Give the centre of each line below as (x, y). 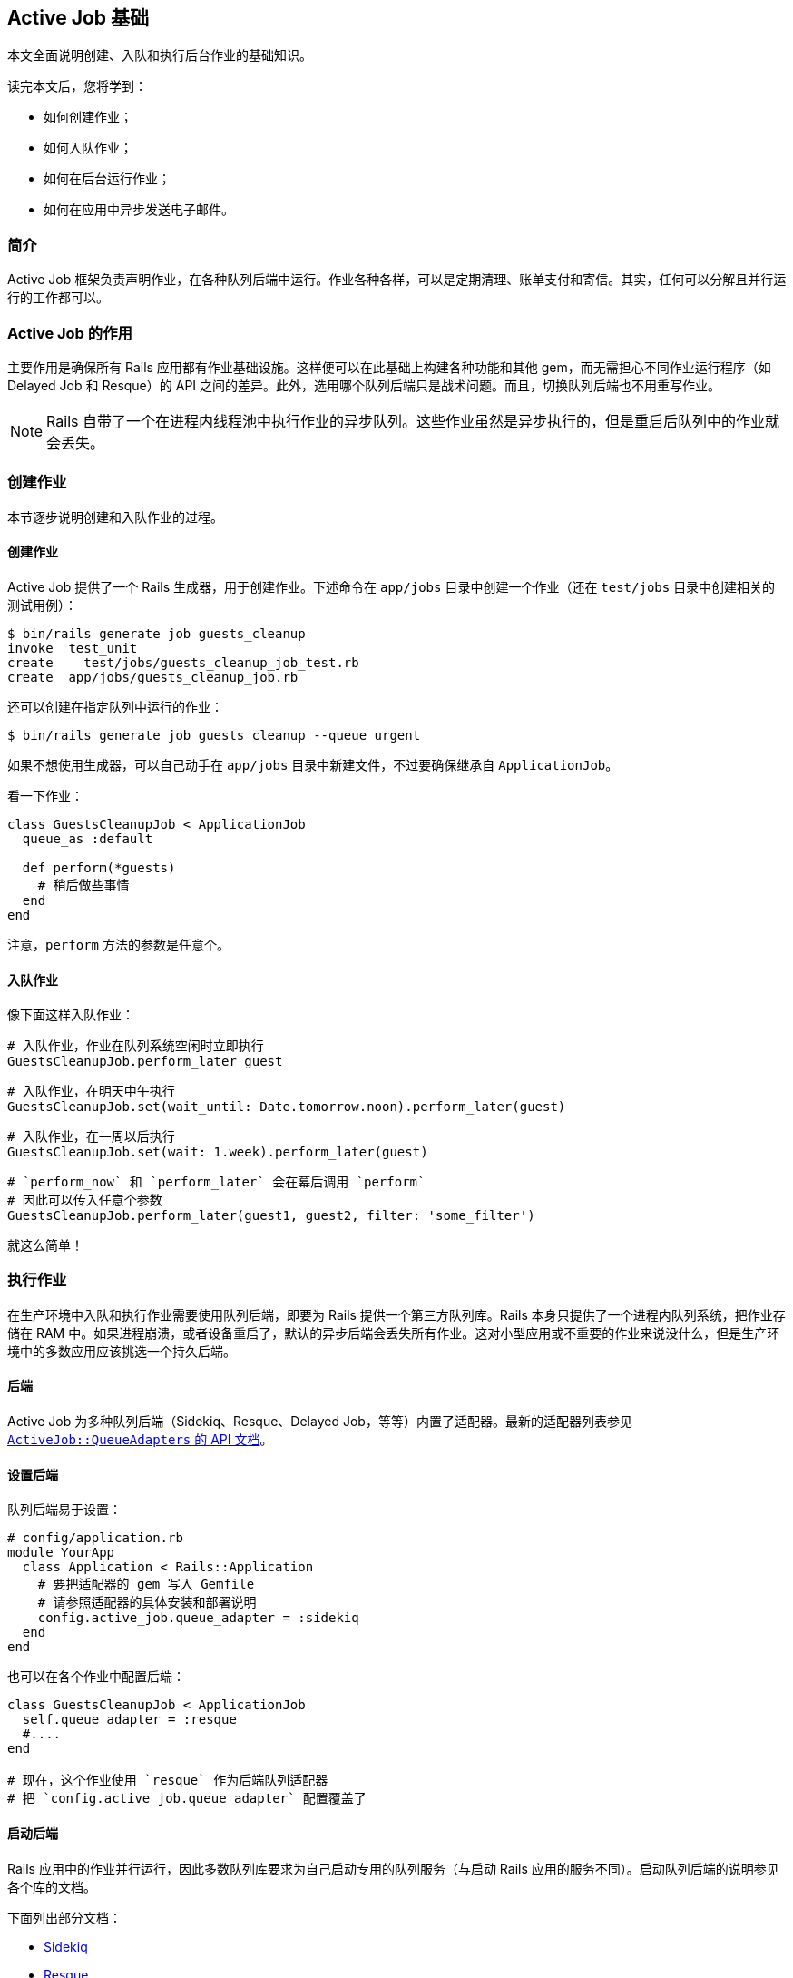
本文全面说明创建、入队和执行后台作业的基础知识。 (160, 55)
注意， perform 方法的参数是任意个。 (118, 944)
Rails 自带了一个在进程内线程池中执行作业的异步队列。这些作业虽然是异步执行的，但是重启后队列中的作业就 (413, 421)
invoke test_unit (73, 648)
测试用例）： (42, 605)
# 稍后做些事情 (83, 885)
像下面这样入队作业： (71, 1015)
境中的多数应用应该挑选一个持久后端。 (122, 1351)
